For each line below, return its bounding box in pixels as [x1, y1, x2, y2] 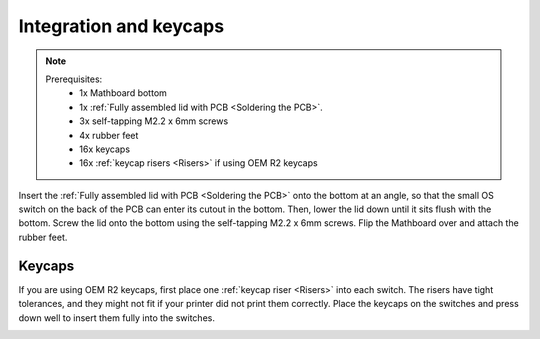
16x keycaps [79, 143, 130, 155]
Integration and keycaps [18, 15, 225, 37]
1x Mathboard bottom [79, 87, 167, 99]
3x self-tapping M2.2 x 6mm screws [79, 115, 229, 127]
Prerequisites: [45, 73, 103, 85]
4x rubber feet [79, 129, 139, 141]
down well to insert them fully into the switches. [18, 311, 215, 324]
